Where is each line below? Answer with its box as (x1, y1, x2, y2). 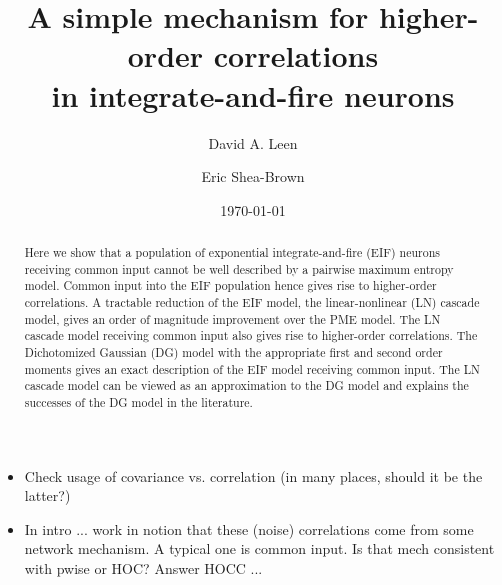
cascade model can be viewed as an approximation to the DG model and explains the (24, 377, 469, 394)
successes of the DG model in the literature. (24, 393, 253, 410)
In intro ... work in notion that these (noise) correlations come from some (24, 518, 474, 539)
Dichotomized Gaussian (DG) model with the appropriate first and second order (24, 344, 443, 361)
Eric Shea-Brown (201, 166, 305, 187)
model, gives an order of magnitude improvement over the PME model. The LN (24, 310, 441, 327)
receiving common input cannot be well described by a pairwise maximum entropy (24, 260, 454, 277)
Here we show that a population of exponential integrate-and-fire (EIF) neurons (24, 244, 440, 261)
